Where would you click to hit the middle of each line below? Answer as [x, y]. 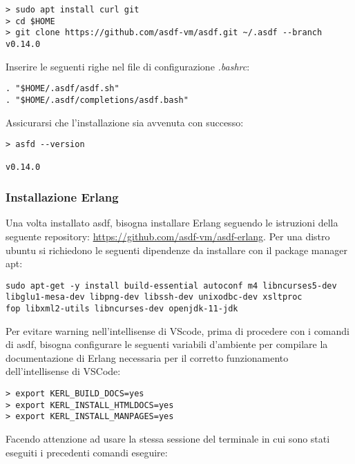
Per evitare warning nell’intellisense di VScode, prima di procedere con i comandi [177, 330]
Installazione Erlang [62, 197]
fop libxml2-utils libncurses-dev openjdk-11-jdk [122, 309]
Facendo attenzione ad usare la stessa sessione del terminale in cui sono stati [168, 438]
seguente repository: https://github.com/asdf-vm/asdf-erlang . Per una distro [168, 236]
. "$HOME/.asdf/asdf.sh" [63, 89]
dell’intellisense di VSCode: [63, 371]
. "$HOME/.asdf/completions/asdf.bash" [97, 100]
